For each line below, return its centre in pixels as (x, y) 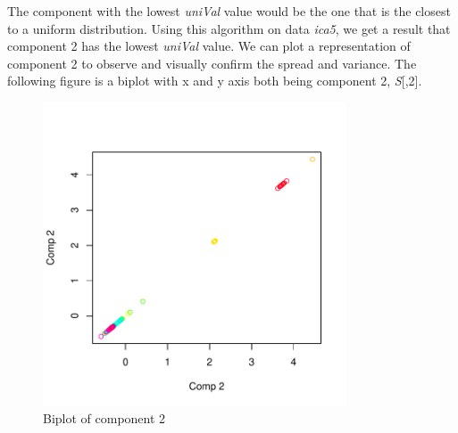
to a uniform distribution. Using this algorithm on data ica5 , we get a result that (229, 28)
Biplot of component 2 (104, 417)
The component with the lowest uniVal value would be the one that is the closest (229, 11)
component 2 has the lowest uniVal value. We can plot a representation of (209, 46)
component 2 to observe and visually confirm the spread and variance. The (212, 63)
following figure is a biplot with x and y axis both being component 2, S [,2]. (215, 81)
